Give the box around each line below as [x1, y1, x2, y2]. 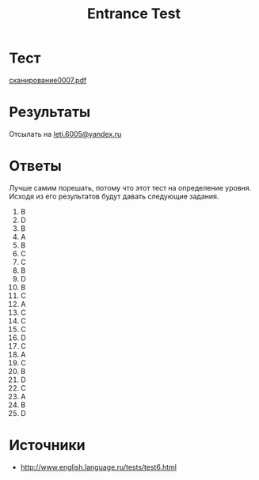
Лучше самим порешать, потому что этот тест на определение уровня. [9, 183, 252, 192]
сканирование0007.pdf [9, 75, 87, 85]
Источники [9, 437, 86, 454]
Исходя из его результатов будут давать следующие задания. [9, 191, 219, 201]
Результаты [9, 104, 91, 121]
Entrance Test [86, 5, 181, 23]
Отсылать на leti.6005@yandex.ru [9, 129, 122, 138]
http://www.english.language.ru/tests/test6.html [20, 462, 177, 471]
